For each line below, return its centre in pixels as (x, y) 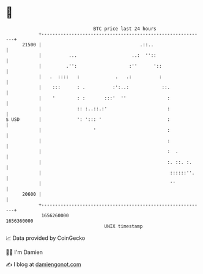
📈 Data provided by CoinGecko (46, 238)
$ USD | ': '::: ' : (88, 119)
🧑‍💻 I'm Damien (24, 252)
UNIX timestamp (124, 226)
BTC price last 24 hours (125, 29)
